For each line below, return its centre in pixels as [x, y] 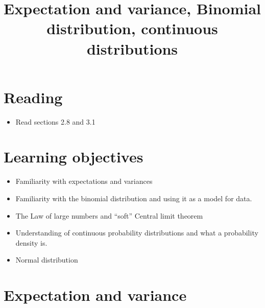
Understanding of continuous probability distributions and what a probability [137, 233]
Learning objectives [74, 157]
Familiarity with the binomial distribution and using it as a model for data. [134, 198]
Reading [33, 97]
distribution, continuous [132, 28]
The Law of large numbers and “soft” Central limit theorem [109, 215]
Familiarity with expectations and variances [84, 181]
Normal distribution [47, 260]
